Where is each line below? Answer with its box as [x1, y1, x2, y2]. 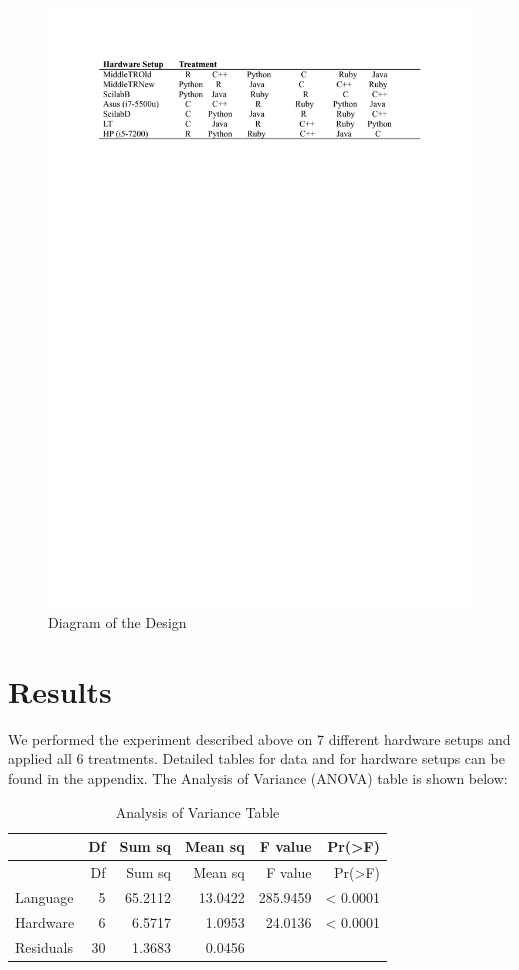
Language [15, 886, 74, 907]
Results [8, 670, 112, 711]
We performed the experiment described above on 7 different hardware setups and [8, 728, 511, 749]
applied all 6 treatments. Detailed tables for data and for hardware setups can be [8, 748, 505, 769]
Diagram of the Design [48, 612, 187, 633]
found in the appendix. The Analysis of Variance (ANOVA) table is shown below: [8, 768, 508, 789]
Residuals [15, 936, 73, 957]
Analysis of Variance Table [115, 801, 280, 822]
